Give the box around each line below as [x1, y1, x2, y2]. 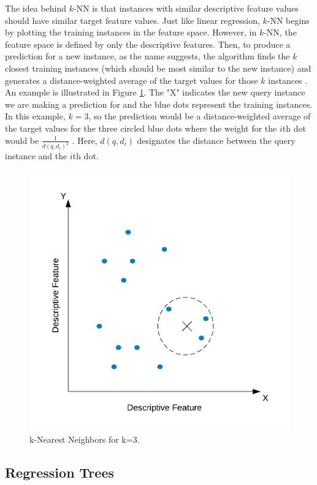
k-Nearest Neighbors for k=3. [29, 432, 140, 445]
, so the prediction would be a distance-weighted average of [88, 110, 311, 122]
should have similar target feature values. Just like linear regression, [5, 13, 260, 26]
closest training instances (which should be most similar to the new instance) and [5, 61, 311, 74]
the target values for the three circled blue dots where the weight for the [5, 121, 277, 134]
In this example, [5, 110, 66, 122]
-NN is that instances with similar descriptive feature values [73, 2, 299, 14]
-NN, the [264, 26, 297, 39]
